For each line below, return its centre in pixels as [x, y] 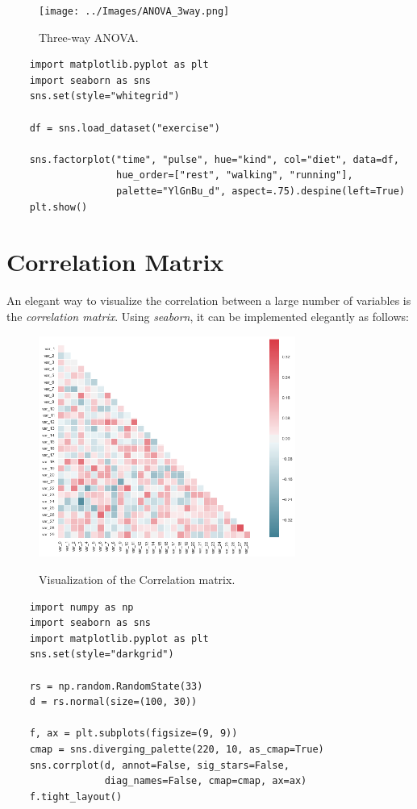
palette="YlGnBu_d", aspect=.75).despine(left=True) [261, 191]
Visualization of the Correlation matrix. [137, 579]
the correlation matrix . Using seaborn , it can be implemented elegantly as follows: [208, 316]
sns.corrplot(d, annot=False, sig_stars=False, [159, 765]
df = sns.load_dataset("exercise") [125, 128]
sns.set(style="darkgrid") [102, 655]
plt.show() [58, 207]
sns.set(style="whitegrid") [104, 96]
